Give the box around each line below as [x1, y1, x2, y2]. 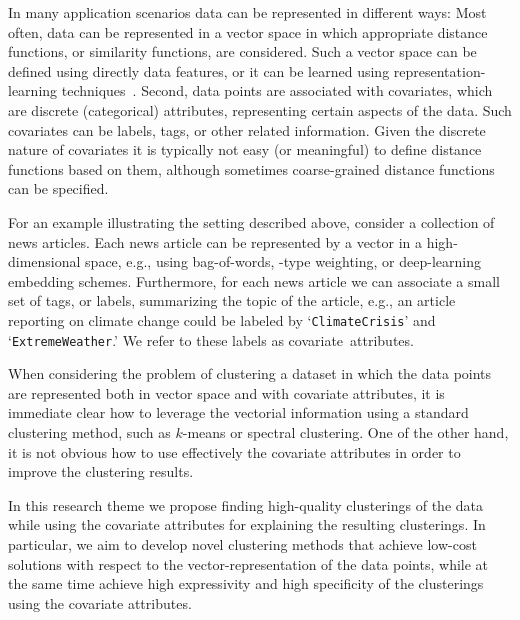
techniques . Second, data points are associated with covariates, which [61, 80, 493, 101]
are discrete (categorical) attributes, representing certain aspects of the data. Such [8, 99, 512, 120]
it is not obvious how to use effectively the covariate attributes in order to [8, 441, 461, 462]
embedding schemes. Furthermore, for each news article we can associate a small [8, 270, 500, 291]
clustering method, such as [8, 422, 171, 442]
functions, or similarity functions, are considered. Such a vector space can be [8, 41, 477, 62]
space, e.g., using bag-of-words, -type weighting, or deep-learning [85, 251, 481, 272]
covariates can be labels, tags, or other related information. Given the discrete [8, 119, 486, 140]
